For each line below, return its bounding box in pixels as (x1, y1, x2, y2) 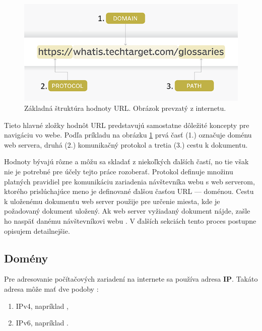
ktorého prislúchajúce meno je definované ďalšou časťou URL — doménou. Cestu (4, 186, 254, 196)
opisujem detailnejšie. (4, 225, 70, 236)
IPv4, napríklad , (16, 300, 69, 311)
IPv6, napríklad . (16, 317, 69, 328)
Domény (4, 250, 48, 266)
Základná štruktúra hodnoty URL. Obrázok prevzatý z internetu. (24, 103, 226, 113)
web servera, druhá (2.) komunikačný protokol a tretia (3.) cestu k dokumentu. (4, 139, 248, 150)
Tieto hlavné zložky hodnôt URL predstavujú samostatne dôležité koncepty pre (4, 119, 249, 130)
